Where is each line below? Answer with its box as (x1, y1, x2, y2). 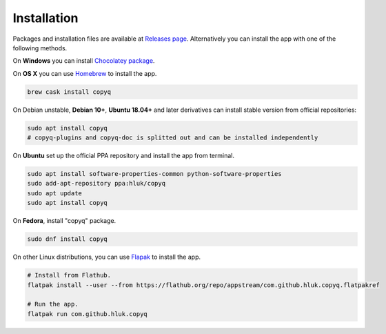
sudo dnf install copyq (27, 235, 108, 243)
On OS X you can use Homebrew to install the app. (12, 69, 157, 77)
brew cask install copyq (27, 88, 112, 96)
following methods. (12, 43, 68, 52)
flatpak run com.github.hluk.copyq (27, 310, 148, 317)
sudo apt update (27, 189, 83, 197)
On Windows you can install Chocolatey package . (12, 57, 155, 65)
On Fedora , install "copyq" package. (12, 217, 116, 225)
